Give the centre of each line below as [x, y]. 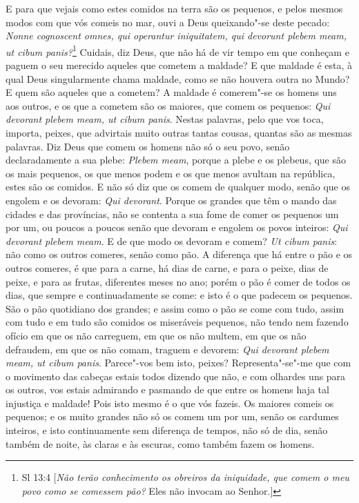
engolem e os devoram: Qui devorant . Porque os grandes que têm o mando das [171, 200]
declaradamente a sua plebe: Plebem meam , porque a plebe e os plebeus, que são [176, 160]
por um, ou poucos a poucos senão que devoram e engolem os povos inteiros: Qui [177, 227]
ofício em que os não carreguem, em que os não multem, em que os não [156, 335]
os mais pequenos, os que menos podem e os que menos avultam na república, [171, 173]
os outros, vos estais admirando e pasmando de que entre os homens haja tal [167, 389]
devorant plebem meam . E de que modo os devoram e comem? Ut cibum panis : [172, 240]
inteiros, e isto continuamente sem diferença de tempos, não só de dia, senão [167, 430]
